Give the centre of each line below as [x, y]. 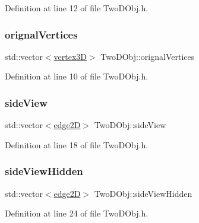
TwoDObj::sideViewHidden [143, 193]
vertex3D [70, 56]
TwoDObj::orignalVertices [148, 56]
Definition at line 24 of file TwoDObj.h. [77, 213]
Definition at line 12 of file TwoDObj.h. [77, 8]
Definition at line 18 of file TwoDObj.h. [77, 144]
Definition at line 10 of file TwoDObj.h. [77, 76]
